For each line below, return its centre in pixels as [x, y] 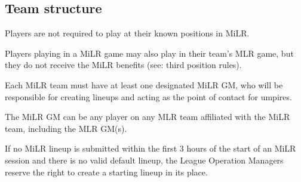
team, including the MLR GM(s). [66, 128]
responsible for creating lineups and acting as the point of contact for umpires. [148, 96]
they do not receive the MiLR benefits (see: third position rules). [123, 65]
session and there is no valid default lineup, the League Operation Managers [144, 160]
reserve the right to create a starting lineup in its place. [106, 172]
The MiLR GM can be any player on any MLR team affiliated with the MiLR [148, 117]
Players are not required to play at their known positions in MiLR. [127, 33]
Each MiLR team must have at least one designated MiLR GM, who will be [144, 84]
